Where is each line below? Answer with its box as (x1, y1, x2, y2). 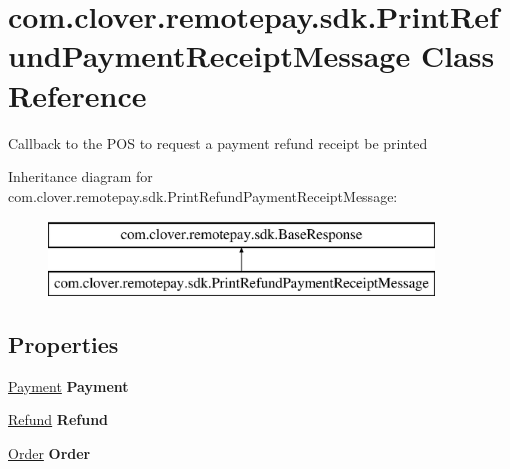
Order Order (8, 442, 91, 463)
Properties (8, 328, 119, 359)
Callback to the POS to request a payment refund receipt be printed (8, 132, 428, 153)
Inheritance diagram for (8, 166, 153, 187)
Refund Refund (8, 409, 109, 430)
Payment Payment (8, 375, 129, 396)
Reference (8, 74, 147, 115)
